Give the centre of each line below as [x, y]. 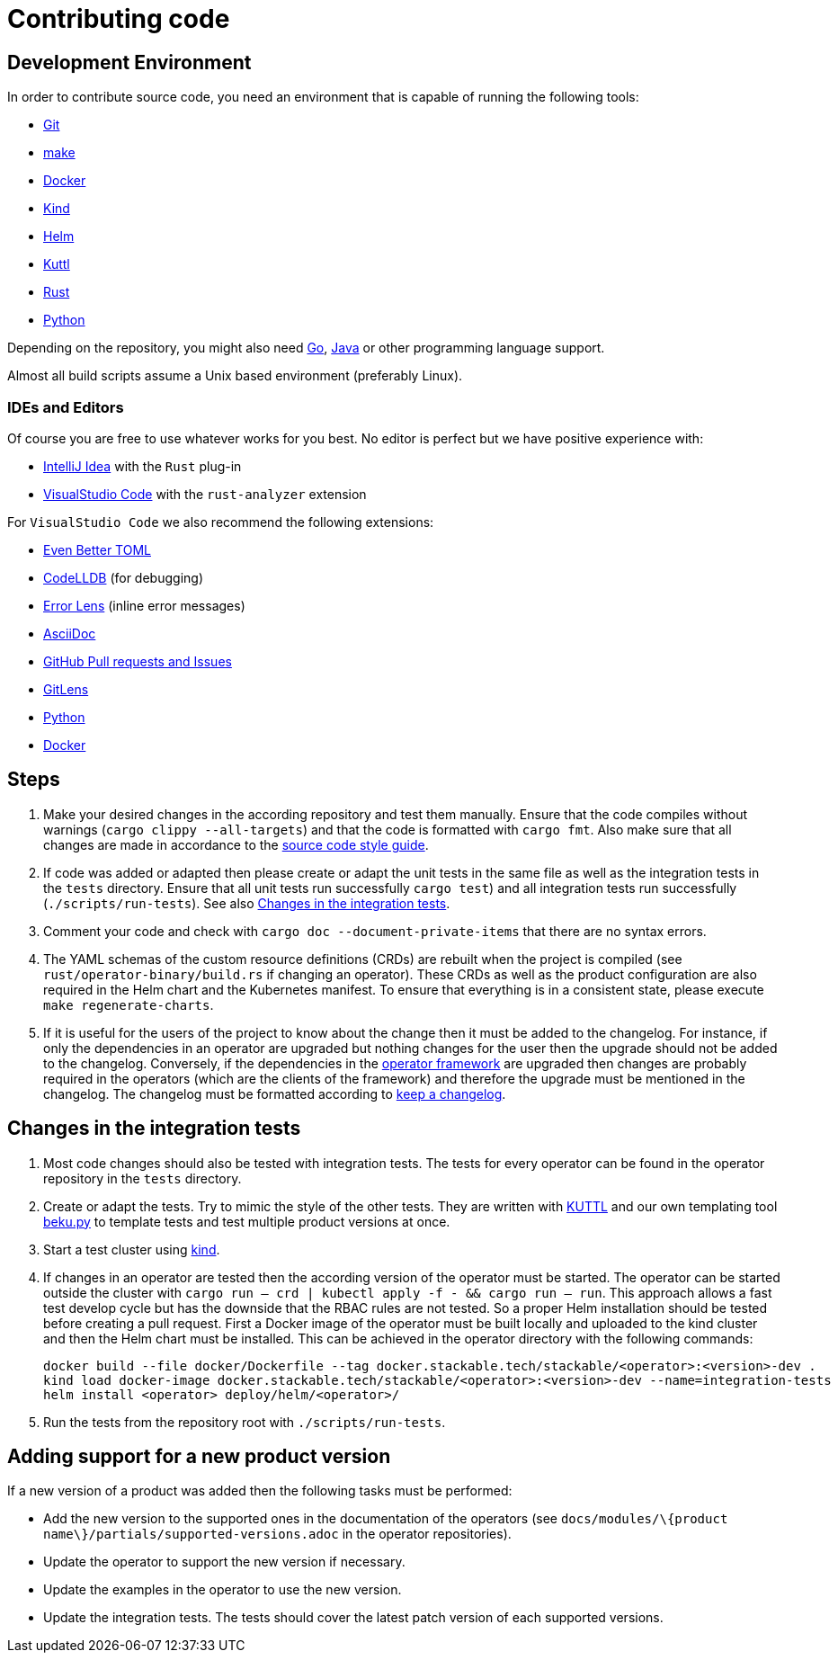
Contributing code [119, 19]
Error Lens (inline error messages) [144, 605]
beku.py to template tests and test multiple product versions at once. [247, 1221]
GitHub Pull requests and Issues [138, 661]
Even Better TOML [97, 549]
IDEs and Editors [66, 407]
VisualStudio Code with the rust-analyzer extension [205, 494]
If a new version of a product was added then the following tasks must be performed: [260, 1491]
